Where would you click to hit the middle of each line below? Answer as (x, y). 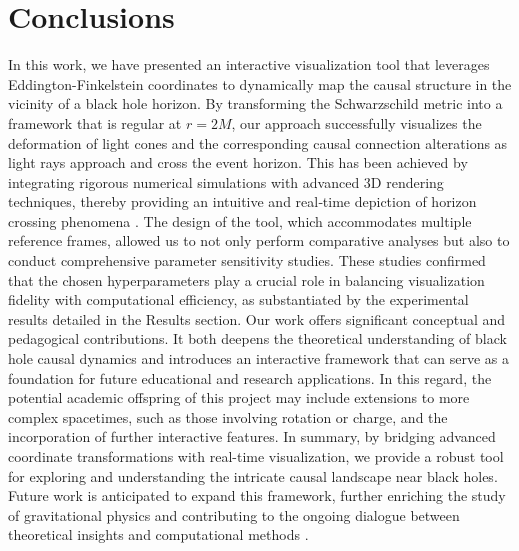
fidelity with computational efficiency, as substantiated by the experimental (238, 299)
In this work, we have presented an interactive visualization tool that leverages (249, 64)
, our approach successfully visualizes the (356, 122)
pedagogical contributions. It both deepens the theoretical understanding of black (257, 338)
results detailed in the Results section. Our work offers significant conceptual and (257, 318)
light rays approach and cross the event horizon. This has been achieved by (238, 162)
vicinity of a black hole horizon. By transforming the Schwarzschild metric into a (255, 103)
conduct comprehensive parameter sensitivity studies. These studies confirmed (247, 260)
